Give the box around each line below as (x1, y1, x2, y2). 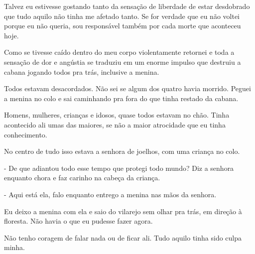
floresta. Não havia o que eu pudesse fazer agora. (4, 216, 153, 226)
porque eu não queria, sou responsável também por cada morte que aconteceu (4, 20, 241, 31)
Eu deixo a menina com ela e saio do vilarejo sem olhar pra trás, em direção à (4, 206, 242, 216)
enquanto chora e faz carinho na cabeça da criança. (4, 172, 160, 183)
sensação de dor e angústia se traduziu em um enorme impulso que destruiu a (4, 56, 241, 67)
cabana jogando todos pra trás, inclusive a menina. (4, 66, 159, 77)
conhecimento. (4, 129, 47, 139)
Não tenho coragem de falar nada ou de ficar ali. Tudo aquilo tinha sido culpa (4, 232, 242, 243)
